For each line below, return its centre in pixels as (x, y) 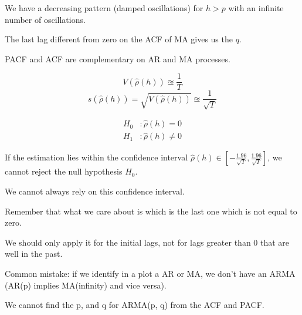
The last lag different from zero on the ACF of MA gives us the (119, 39)
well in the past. (34, 254)
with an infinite (256, 8)
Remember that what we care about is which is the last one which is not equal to (151, 211)
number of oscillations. (45, 19)
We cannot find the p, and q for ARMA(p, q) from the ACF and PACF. (135, 305)
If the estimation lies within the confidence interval (96, 157)
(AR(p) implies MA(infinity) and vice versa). (86, 285)
